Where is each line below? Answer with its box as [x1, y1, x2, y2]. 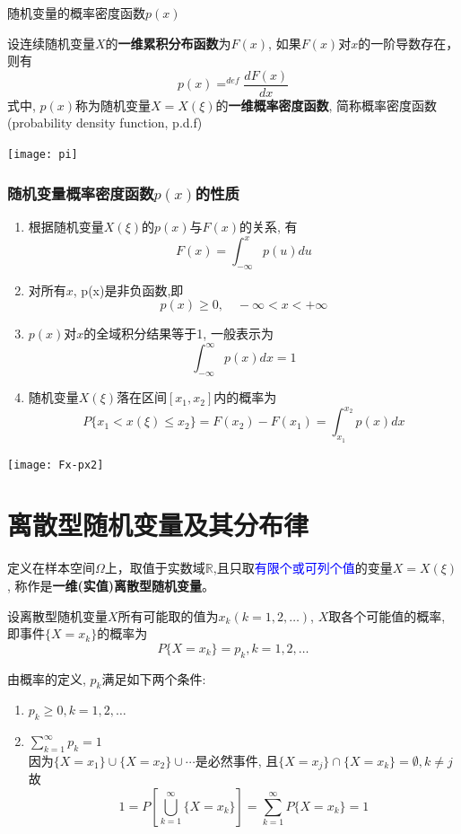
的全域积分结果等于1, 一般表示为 [83, 324, 274, 343]
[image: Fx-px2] [7, 458, 104, 471]
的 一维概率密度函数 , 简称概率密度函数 [215, 95, 438, 114]
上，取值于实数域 [104, 558, 205, 577]
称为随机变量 [75, 95, 152, 114]
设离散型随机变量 [7, 606, 108, 625]
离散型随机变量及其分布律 [7, 506, 309, 543]
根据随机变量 [28, 216, 104, 235]
